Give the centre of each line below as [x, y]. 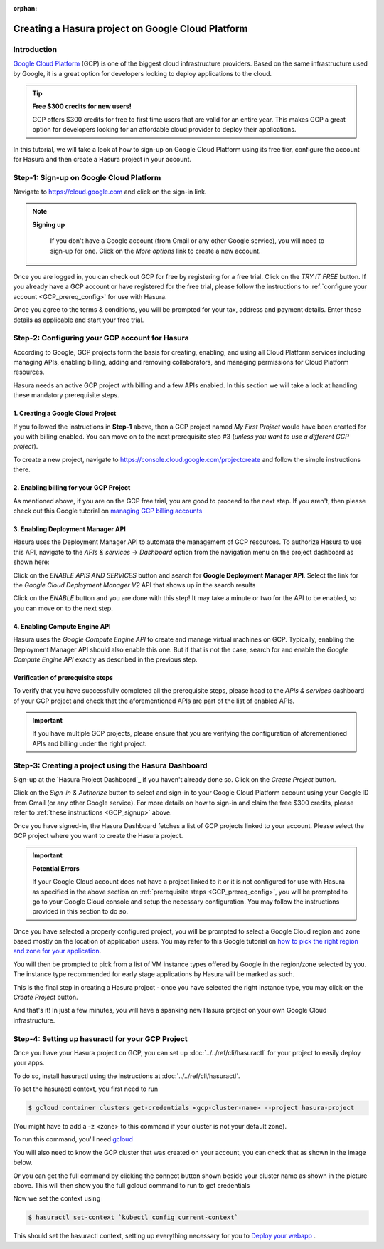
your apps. [29, 1063]
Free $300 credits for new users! [82, 106]
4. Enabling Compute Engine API [62, 626]
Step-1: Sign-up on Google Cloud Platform [87, 177]
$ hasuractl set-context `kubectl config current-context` [133, 1217]
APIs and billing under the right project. [90, 743]
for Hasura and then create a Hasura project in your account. [102, 159]
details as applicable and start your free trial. [79, 320]
